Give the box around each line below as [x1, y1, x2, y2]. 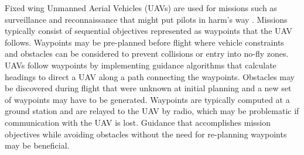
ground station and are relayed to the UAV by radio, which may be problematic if [5, 105, 299, 117]
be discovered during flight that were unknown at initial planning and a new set [5, 82, 292, 94]
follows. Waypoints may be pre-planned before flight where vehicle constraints [5, 36, 284, 48]
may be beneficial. [5, 139, 70, 151]
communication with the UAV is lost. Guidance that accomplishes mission [5, 116, 271, 128]
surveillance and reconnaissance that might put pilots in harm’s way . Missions [5, 13, 288, 25]
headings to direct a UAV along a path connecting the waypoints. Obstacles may [5, 70, 295, 82]
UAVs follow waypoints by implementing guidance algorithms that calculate [5, 58, 276, 71]
